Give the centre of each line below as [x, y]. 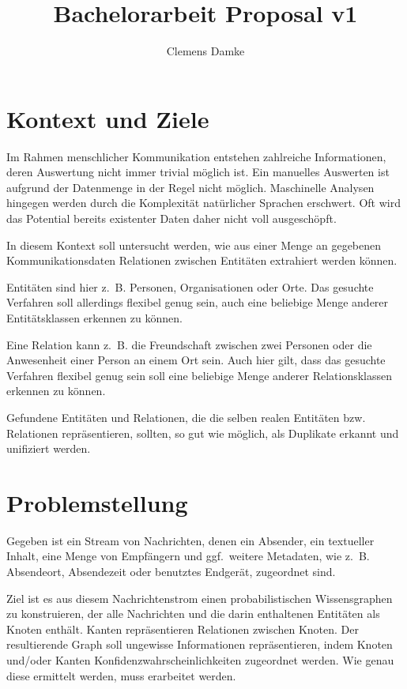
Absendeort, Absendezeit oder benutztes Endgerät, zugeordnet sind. [171, 572]
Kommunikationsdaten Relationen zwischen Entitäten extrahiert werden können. [202, 260]
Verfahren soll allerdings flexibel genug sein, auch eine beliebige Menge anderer [198, 302]
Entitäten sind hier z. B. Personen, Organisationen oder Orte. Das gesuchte [190, 286]
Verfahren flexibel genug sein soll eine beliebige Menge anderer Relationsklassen [200, 375]
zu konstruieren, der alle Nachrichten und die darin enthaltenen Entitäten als [193, 614]
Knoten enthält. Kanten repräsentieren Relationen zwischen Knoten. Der [183, 629]
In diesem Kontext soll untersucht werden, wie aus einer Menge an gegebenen [194, 245]
